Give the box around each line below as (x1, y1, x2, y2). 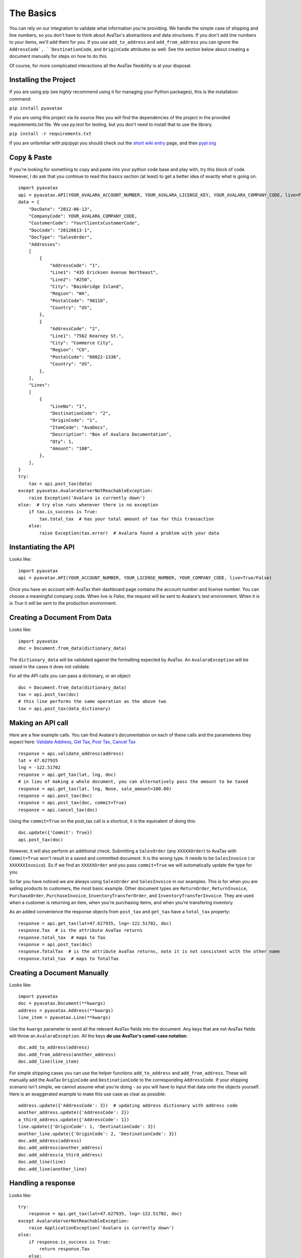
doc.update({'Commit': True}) (18, 830, 93, 835)
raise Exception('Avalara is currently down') (28, 495, 145, 501)
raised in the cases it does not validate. (9, 663, 90, 669)
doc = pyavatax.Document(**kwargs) (18, 1000, 106, 1006)
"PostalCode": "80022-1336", (50, 354, 121, 360)
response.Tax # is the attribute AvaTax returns (18, 927, 143, 933)
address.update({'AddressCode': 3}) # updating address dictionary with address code (18, 1103, 238, 1109)
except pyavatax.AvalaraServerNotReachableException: (18, 488, 153, 494)
